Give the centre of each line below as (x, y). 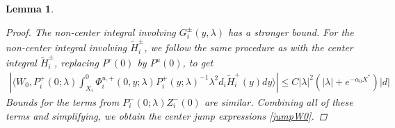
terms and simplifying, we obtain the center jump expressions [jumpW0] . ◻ (167, 115)
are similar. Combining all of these (279, 101)
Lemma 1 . (30, 8)
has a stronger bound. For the (291, 31)
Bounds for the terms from (63, 101)
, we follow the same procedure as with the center (249, 47)
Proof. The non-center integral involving (91, 31)
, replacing (76, 63)
